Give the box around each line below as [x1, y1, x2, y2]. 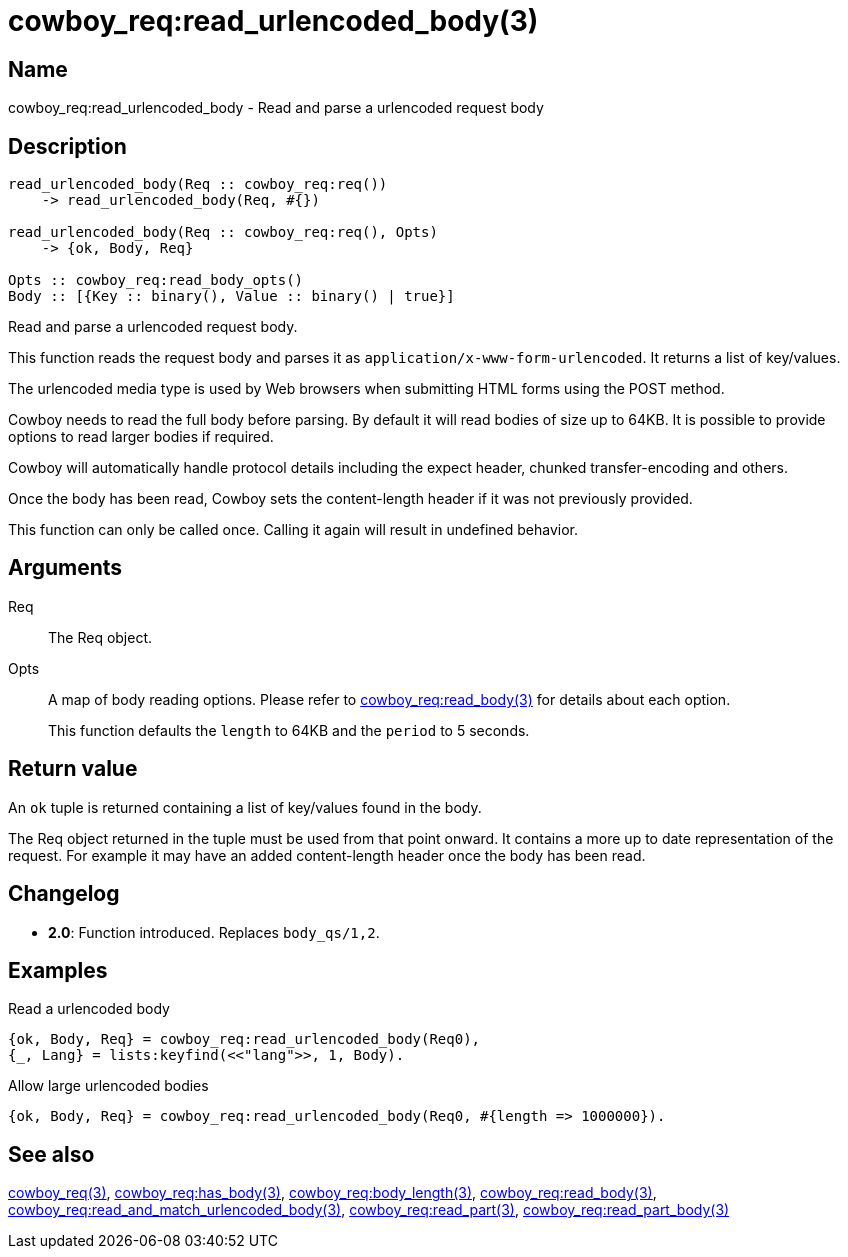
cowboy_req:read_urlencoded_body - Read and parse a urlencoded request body [8, 99, 544, 117]
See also [8, 1141, 95, 1167]
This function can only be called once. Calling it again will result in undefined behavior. [8, 521, 578, 539]
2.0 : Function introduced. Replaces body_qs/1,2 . [48, 923, 380, 941]
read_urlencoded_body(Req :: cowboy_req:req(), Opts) [8, 224, 438, 241]
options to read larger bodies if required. [8, 428, 274, 446]
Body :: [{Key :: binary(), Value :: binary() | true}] [8, 288, 455, 305]
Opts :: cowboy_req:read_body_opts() [8, 272, 304, 289]
